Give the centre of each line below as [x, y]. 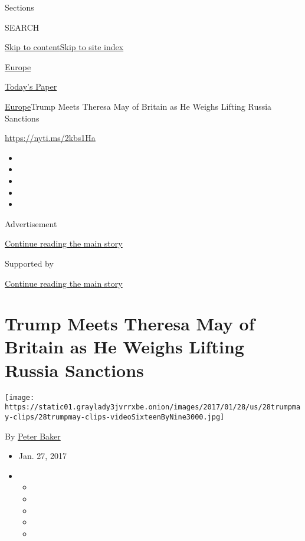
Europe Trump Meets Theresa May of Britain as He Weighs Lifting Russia [138, 106]
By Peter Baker [33, 436]
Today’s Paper [31, 86]
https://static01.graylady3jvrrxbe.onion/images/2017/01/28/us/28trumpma [153, 407]
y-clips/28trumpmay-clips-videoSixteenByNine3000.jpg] [115, 417]
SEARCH [22, 27]
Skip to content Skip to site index [64, 47]
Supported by [29, 263]
